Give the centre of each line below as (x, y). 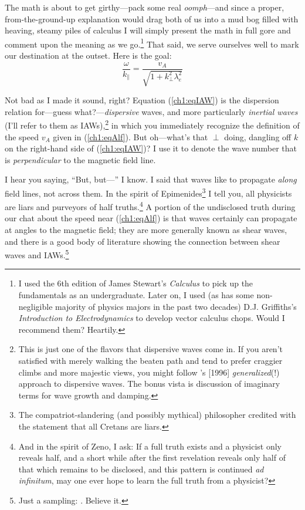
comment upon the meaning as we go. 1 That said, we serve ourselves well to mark (152, 43)
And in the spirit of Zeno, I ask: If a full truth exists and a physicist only (150, 446)
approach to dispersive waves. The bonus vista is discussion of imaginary (149, 384)
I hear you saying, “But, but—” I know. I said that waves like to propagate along (151, 179)
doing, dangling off (258, 136)
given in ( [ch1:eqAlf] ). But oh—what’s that (131, 136)
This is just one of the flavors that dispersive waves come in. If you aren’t (150, 349)
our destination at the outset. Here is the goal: (88, 55)
